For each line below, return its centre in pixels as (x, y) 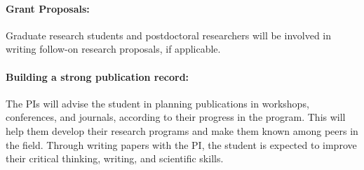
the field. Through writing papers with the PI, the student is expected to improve (181, 144)
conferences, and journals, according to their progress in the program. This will (176, 117)
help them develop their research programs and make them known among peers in (182, 130)
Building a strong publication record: (97, 76)
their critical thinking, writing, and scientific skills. (115, 158)
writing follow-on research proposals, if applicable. (113, 49)
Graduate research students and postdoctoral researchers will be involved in (169, 35)
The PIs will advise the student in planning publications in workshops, (157, 103)
